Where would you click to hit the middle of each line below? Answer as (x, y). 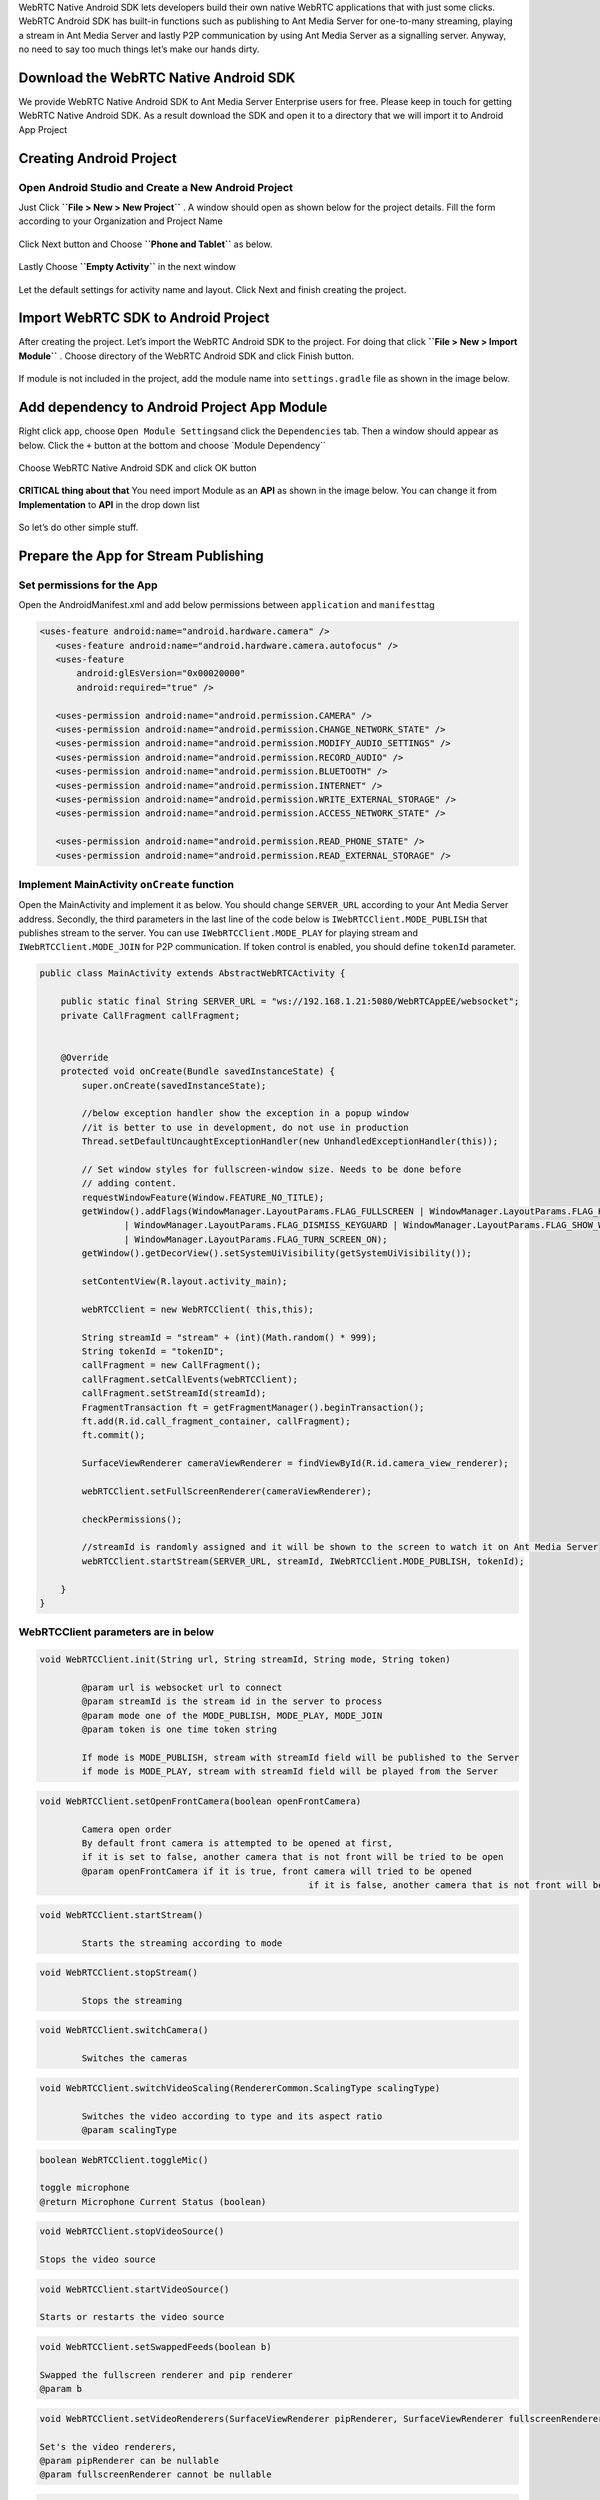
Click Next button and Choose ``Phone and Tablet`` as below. (145, 244)
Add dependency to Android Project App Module (173, 407)
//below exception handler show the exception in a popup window (245, 1113)
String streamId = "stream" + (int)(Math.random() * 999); (229, 1337)
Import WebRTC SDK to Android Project (144, 318)
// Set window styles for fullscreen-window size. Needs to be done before (271, 1169)
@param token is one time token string (179, 1729)
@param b (61, 2389)
